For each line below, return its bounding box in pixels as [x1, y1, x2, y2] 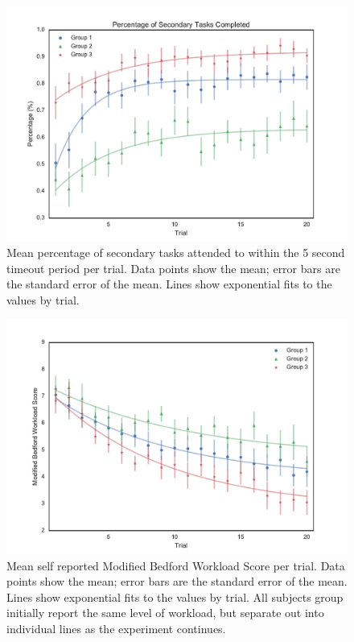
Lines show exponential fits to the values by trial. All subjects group [6, 588, 344, 605]
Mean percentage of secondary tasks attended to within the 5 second [6, 244, 345, 261]
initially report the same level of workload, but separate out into [6, 604, 324, 621]
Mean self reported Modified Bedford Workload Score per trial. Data [6, 557, 345, 574]
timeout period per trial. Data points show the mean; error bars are [6, 259, 340, 276]
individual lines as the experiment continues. [6, 619, 226, 636]
